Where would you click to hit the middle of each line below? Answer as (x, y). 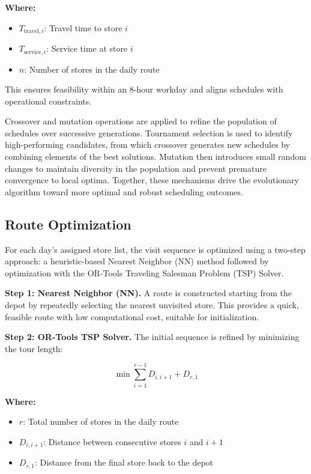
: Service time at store (87, 48)
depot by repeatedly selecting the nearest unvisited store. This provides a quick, (152, 305)
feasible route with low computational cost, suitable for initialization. (132, 316)
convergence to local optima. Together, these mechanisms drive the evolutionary (152, 180)
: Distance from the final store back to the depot (124, 462)
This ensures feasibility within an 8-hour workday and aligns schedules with (144, 89)
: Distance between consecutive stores (112, 441)
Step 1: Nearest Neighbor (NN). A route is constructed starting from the (149, 293)
